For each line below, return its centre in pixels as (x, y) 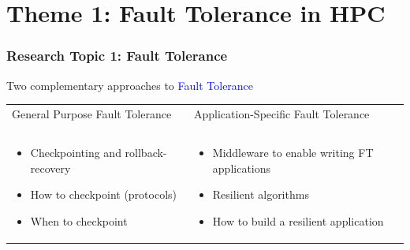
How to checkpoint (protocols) (104, 194)
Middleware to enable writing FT (293, 153)
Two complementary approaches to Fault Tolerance (130, 85)
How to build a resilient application (298, 221)
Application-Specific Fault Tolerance (282, 113)
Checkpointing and (76, 153)
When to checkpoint (79, 221)
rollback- (146, 153)
